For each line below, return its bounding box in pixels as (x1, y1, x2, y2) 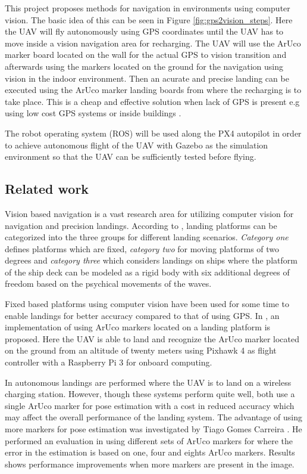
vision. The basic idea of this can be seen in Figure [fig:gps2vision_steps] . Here (5, 13, 293, 26)
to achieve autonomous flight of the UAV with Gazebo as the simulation (5, 138, 268, 151)
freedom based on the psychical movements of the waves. (5, 277, 212, 290)
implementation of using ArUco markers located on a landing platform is (5, 321, 271, 333)
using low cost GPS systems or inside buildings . (5, 107, 181, 119)
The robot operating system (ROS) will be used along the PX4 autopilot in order (5, 126, 302, 139)
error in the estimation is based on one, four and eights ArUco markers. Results (5, 446, 295, 458)
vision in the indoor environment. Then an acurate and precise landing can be (5, 72, 289, 84)
